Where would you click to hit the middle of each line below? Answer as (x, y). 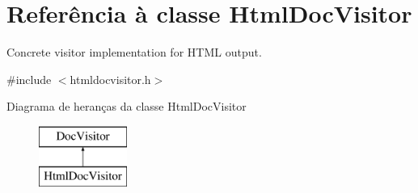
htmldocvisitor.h (110, 79)
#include (29, 79)
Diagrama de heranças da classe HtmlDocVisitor (127, 106)
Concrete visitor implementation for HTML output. (134, 52)
